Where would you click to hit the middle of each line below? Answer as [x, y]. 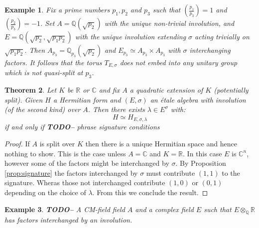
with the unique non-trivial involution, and [169, 23]
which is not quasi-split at [44, 72]
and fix [109, 90]
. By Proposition [201, 163]
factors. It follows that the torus [53, 62]
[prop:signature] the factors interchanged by [71, 172]
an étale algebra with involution [198, 99]
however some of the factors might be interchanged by [87, 163]
